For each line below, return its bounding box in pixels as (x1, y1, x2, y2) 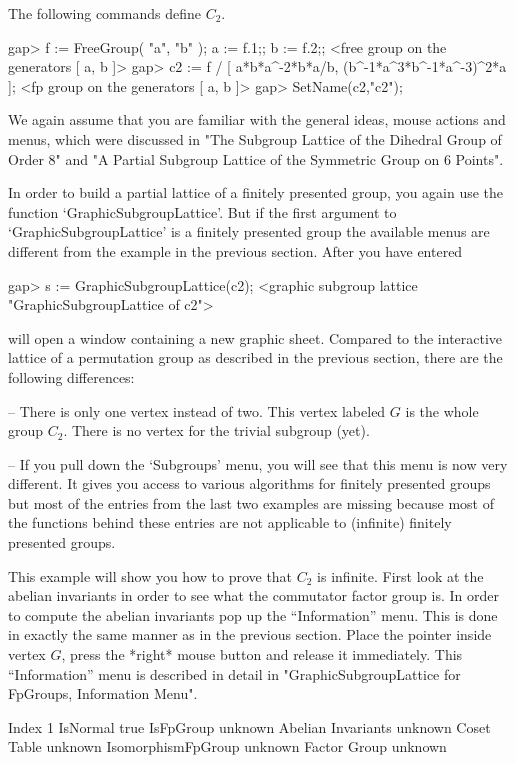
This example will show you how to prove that (8, 565, 293, 586)
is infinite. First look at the (317, 565, 484, 586)
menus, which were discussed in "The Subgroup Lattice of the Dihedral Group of (8, 128, 502, 149)
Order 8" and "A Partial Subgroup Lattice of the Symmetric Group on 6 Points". (8, 148, 504, 169)
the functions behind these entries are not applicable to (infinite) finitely (8, 512, 452, 533)
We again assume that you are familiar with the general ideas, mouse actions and (8, 109, 506, 130)
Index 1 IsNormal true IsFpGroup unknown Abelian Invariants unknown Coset (8, 716, 491, 737)
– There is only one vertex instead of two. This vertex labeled (8, 400, 386, 421)
